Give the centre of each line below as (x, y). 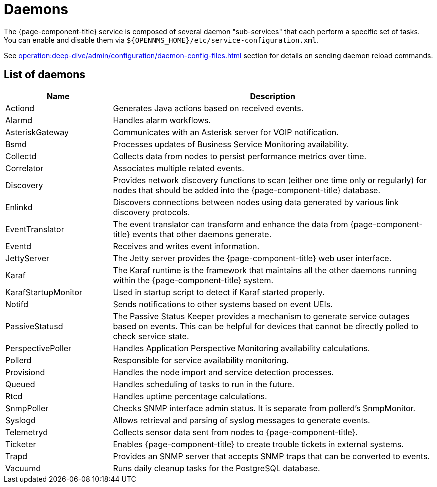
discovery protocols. (152, 212)
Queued (20, 384)
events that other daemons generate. (202, 234)
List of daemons (45, 75)
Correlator (25, 168)
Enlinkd (19, 207)
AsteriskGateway (37, 132)
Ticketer (21, 444)
